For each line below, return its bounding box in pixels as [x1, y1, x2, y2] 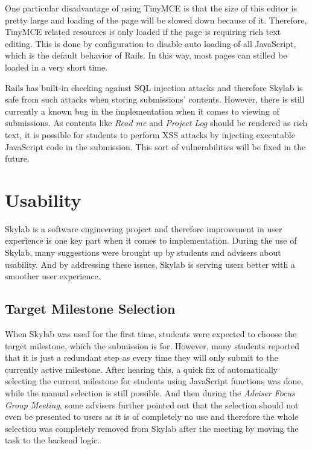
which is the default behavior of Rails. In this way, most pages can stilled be [5, 49, 287, 62]
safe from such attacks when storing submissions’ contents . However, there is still [5, 93, 305, 106]
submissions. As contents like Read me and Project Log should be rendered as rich [5, 116, 308, 129]
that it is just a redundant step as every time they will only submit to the [5, 351, 278, 364]
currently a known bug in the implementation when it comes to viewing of [5, 104, 279, 117]
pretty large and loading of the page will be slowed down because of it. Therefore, [5, 13, 307, 26]
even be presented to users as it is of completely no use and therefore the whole [5, 410, 299, 423]
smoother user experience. [5, 270, 101, 282]
